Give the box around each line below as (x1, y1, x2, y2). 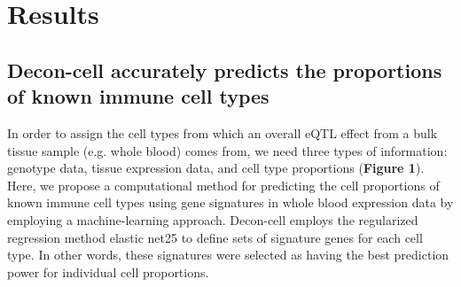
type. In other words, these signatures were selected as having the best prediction (7, 245, 449, 264)
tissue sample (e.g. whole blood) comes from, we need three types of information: (7, 141, 448, 159)
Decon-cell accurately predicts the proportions (7, 56, 442, 83)
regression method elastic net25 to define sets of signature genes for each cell (7, 228, 423, 246)
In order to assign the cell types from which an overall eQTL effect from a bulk (7, 123, 438, 142)
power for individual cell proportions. (7, 262, 209, 281)
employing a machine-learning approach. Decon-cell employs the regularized (7, 210, 418, 229)
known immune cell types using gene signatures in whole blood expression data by (7, 193, 454, 212)
